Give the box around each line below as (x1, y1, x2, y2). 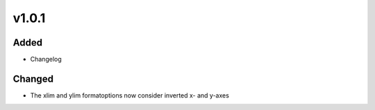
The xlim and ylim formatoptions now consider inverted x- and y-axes (30, 91, 229, 100)
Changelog (30, 55, 62, 64)
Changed (12, 73, 53, 84)
